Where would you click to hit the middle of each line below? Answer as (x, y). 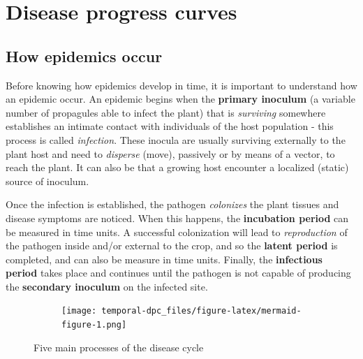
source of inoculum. (47, 181)
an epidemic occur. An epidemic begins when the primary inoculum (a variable (180, 99)
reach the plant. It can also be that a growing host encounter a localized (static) (177, 167)
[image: (79, 311)
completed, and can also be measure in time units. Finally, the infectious (164, 259)
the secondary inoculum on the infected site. (107, 286)
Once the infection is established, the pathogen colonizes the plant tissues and (172, 204)
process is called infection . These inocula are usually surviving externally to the (176, 139)
